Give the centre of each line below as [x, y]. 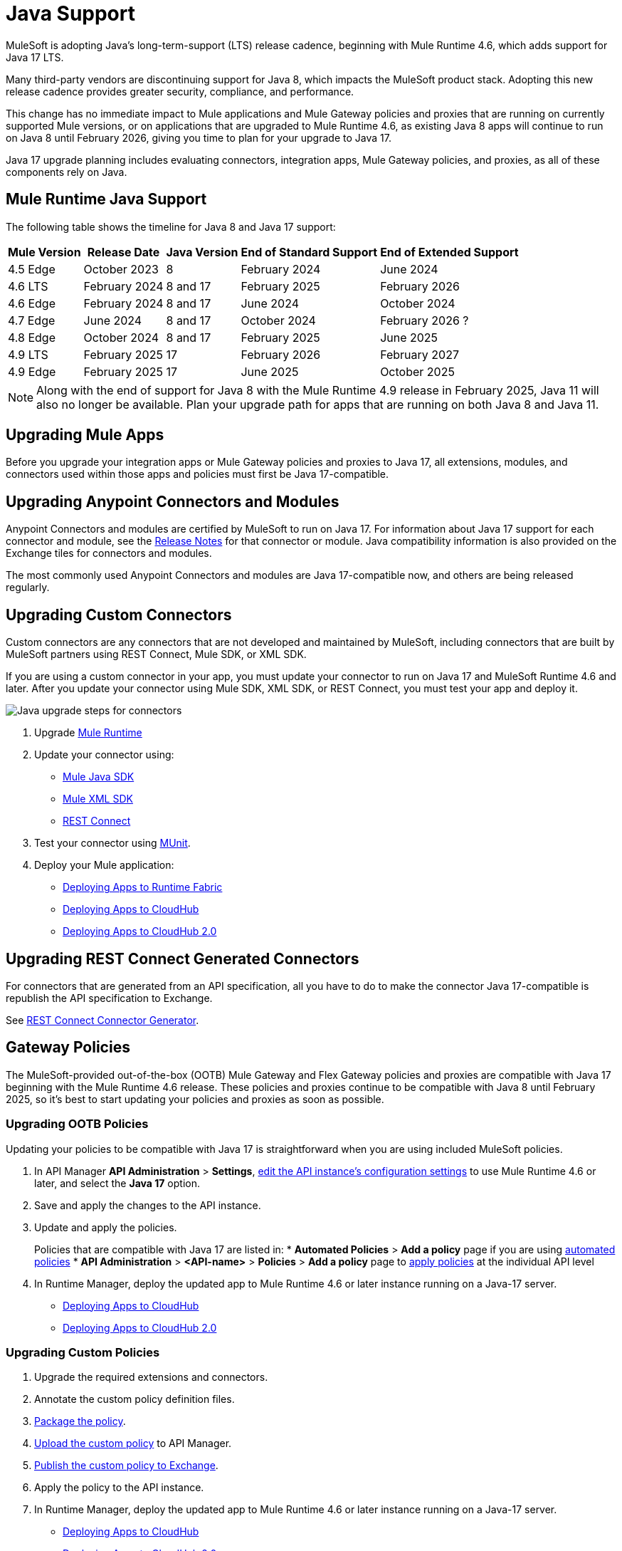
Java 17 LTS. [35, 57]
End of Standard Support [309, 252]
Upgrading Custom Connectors [119, 615]
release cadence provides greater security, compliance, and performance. [180, 91]
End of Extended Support [449, 252]
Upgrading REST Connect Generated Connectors [183, 959]
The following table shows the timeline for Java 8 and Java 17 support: [171, 226]
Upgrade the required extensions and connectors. [151, 1377]
